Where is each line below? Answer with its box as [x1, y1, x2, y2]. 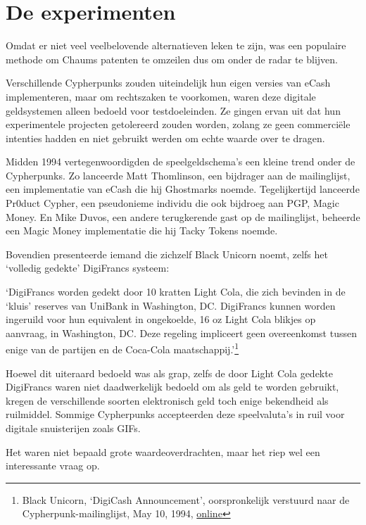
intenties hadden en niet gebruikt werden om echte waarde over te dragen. [6, 130, 325, 145]
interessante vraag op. [6, 458, 100, 473]
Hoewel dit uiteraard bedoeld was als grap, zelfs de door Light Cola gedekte [6, 365, 333, 380]
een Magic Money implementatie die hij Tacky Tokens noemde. [6, 223, 278, 238]
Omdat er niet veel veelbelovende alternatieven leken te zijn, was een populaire [6, 38, 346, 53]
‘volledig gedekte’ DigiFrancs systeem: [6, 260, 170, 275]
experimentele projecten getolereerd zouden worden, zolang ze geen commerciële [6, 117, 351, 132]
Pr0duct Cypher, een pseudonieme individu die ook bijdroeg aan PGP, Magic [6, 196, 339, 210]
